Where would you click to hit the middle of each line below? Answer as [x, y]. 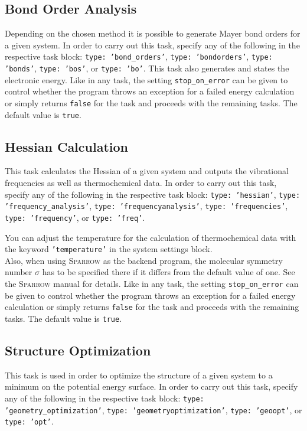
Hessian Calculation [66, 146]
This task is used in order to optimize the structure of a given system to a [139, 375]
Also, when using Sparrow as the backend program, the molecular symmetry [144, 260]
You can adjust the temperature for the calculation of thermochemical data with [151, 237]
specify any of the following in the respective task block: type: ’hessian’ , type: [153, 194]
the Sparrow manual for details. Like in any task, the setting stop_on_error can [152, 284]
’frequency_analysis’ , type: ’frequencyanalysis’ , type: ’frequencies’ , [146, 206]
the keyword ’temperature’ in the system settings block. [109, 249]
